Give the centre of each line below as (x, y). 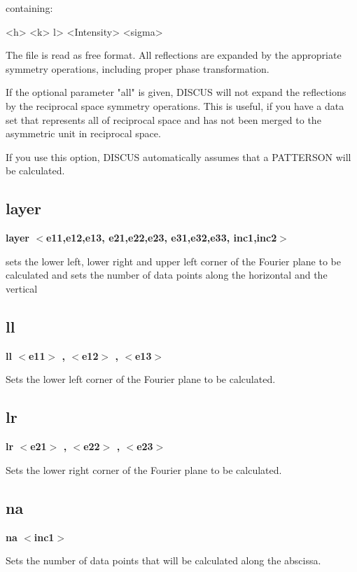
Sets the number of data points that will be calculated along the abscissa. (163, 560)
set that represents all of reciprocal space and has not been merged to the (163, 119)
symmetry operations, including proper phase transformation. (138, 68)
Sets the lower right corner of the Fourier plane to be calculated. (144, 469)
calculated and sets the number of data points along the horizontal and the (167, 275)
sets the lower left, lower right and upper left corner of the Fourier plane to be (173, 261)
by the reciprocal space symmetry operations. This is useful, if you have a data (175, 105)
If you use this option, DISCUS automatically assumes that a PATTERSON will (178, 156)
